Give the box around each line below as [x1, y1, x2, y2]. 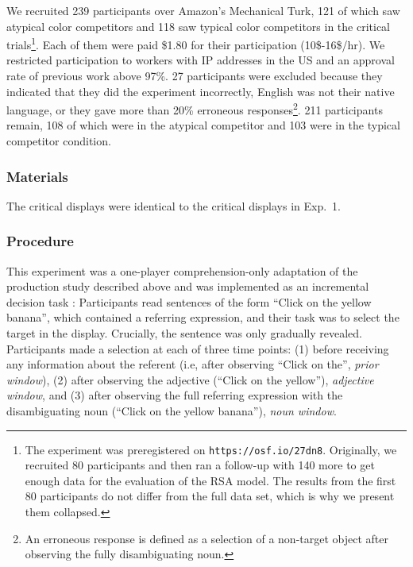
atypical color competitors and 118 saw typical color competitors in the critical [6, 17, 391, 34]
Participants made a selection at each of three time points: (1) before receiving [6, 340, 389, 357]
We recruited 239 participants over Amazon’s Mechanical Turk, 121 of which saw [6, 2, 400, 18]
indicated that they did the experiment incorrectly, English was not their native [6, 83, 395, 99]
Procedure [6, 231, 74, 251]
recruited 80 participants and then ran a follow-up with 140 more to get [25, 457, 375, 473]
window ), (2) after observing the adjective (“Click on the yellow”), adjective [6, 371, 374, 388]
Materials [6, 166, 68, 186]
